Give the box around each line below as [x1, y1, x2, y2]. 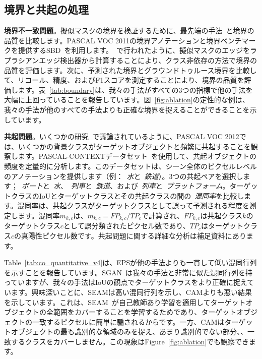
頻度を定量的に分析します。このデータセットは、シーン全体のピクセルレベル [4, 160, 257, 171]
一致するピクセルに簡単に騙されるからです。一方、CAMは [32, 316, 225, 327]
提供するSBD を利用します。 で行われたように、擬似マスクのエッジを [18, 45, 250, 55]
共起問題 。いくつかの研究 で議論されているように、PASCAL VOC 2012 [4, 131, 239, 142]
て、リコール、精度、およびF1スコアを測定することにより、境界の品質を [4, 75, 244, 85]
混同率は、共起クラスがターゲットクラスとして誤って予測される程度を [17, 200, 249, 211]
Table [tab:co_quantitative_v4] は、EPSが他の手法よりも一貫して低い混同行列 [4, 257, 257, 268]
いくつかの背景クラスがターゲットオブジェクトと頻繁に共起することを [18, 141, 251, 151]
